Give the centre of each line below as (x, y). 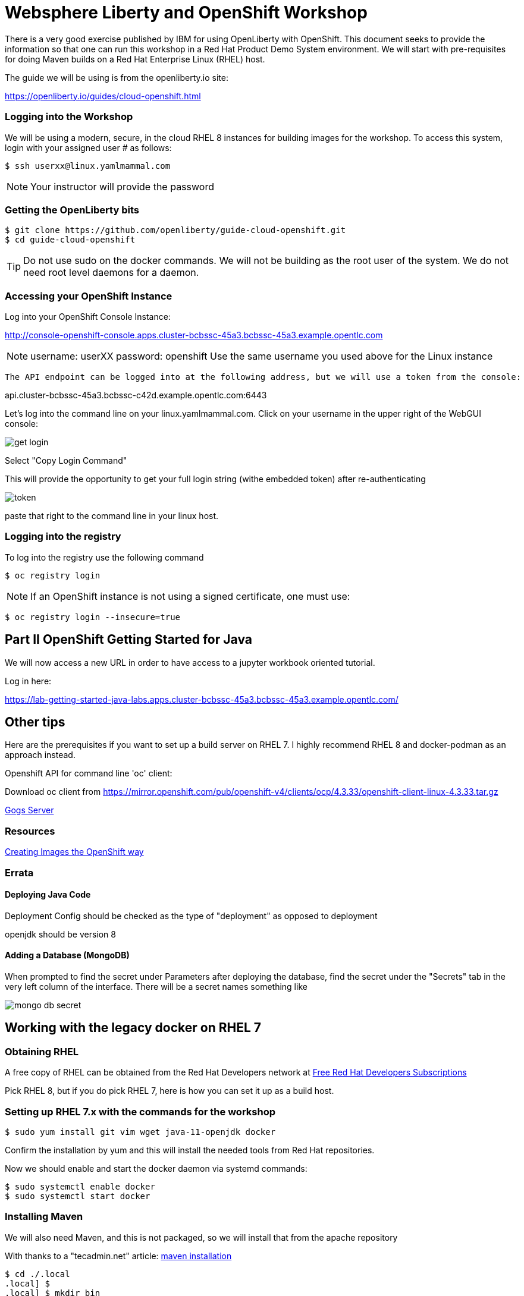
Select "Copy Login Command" (66, 460)
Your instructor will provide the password (122, 186)
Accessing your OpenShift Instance (89, 296)
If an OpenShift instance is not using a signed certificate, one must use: (190, 596)
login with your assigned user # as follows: (88, 147)
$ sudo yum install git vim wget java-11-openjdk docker (140, 1132)
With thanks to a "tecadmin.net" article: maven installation (118, 1256)
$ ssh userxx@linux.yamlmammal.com (88, 166)
